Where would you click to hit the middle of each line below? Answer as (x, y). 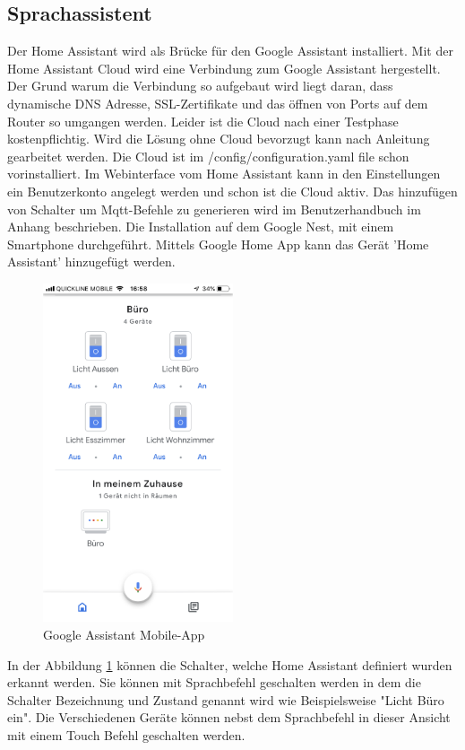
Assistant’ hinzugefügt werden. (91, 262)
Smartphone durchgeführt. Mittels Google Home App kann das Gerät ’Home (218, 244)
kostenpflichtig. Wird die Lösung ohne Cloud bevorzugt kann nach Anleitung (219, 139)
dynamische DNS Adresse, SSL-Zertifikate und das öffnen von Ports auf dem (218, 103)
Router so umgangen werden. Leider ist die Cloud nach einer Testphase (203, 121)
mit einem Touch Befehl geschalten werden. (126, 735)
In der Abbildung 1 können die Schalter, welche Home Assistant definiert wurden (230, 664)
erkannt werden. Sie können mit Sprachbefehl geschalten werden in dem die (214, 682)
